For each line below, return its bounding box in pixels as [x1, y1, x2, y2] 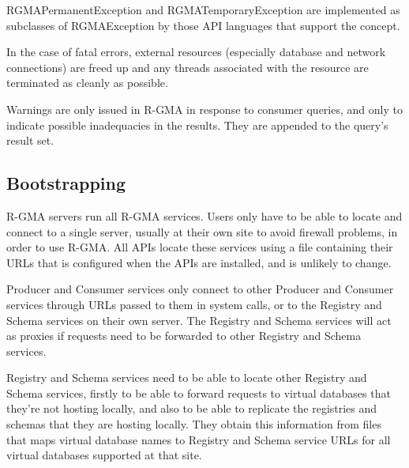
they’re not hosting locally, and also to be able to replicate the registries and [6, 400, 377, 417]
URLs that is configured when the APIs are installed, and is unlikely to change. [6, 254, 392, 270]
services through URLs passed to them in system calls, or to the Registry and [6, 296, 382, 312]
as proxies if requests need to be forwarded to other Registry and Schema [6, 327, 362, 344]
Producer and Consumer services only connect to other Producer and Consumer [6, 281, 394, 297]
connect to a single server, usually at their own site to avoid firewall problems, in [6, 223, 398, 240]
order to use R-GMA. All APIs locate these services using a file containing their [6, 239, 393, 255]
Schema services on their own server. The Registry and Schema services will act [6, 311, 392, 328]
